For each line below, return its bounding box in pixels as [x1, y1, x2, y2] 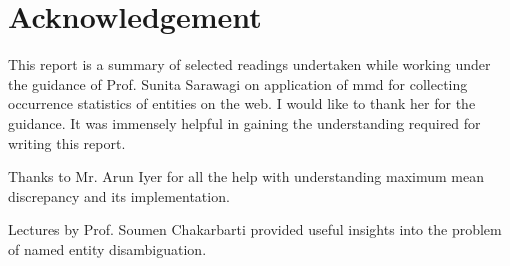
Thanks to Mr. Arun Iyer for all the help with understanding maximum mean [8, 166, 484, 187]
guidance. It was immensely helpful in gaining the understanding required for [8, 112, 481, 133]
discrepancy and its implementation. [8, 185, 230, 206]
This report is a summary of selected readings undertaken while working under [8, 54, 491, 75]
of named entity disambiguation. [8, 238, 207, 259]
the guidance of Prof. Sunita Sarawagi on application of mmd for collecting [8, 73, 468, 94]
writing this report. [8, 132, 126, 153]
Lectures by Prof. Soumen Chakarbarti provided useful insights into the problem [8, 219, 502, 240]
